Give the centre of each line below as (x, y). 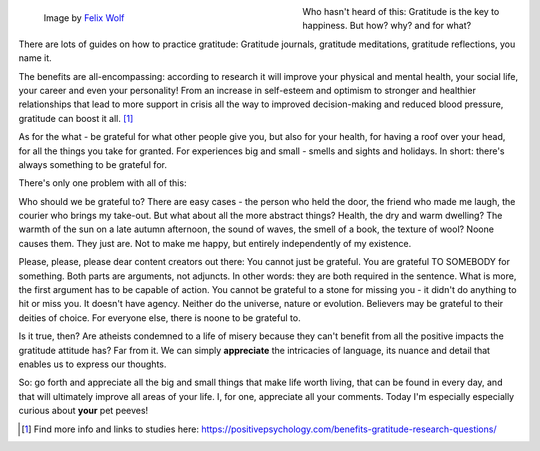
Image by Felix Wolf (84, 17)
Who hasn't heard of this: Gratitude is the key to (401, 11)
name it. (35, 58)
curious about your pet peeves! (83, 411)
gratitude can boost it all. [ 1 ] (76, 118)
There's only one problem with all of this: (102, 183)
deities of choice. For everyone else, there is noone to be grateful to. (159, 317)
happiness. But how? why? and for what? (387, 26)
